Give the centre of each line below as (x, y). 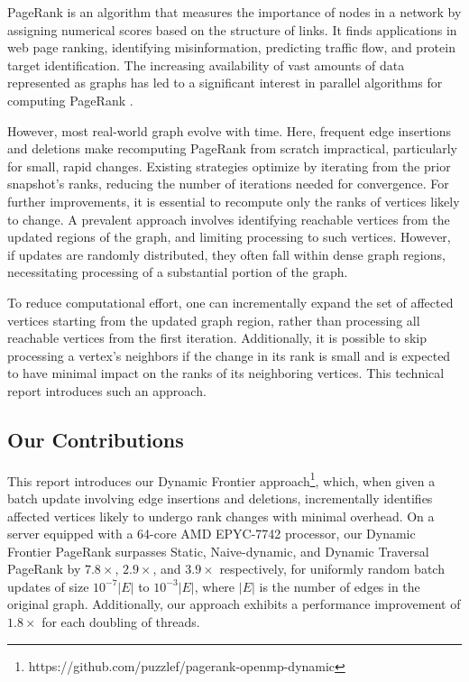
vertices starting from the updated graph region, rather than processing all (214, 320)
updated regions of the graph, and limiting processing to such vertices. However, (229, 237)
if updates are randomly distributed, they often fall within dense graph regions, (226, 254)
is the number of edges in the (340, 586)
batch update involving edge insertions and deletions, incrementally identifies (220, 498)
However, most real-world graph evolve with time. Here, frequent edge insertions (230, 130)
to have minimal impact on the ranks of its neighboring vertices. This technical (226, 373)
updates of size (48, 586)
